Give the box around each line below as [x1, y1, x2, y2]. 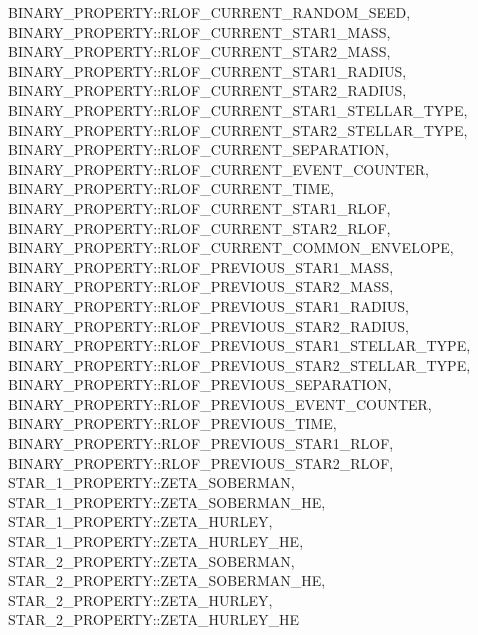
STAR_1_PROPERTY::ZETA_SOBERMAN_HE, [8, 491, 326, 512]
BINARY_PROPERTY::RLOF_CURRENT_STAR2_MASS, [8, 41, 391, 62]
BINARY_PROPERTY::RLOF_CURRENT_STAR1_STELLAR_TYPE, [8, 99, 468, 120]
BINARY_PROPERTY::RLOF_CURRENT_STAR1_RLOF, [8, 197, 391, 218]
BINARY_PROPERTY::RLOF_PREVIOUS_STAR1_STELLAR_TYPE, [8, 335, 471, 356]
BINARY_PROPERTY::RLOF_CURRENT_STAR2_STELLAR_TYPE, [8, 119, 468, 140]
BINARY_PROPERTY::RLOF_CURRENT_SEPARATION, [8, 139, 389, 160]
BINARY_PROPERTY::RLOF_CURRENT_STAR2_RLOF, [8, 217, 391, 238]
